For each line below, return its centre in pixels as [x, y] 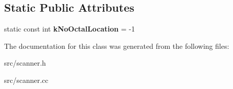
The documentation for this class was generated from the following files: [117, 46]
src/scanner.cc [26, 80]
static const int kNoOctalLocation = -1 [69, 29]
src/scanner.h [25, 63]
